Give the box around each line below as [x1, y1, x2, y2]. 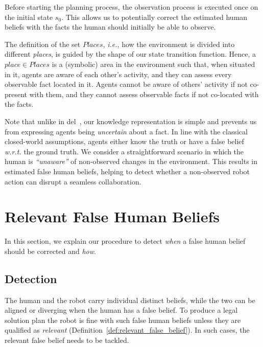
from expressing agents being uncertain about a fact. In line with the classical [5, 126, 248, 136]
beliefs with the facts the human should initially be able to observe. [5, 21, 216, 32]
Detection [5, 270, 57, 286]
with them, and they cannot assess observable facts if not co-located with [29, 88, 259, 99]
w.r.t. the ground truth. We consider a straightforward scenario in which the [5, 146, 244, 156]
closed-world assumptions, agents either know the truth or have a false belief [5, 136, 244, 147]
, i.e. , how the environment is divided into [103, 38, 235, 49]
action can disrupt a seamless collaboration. [5, 176, 141, 187]
